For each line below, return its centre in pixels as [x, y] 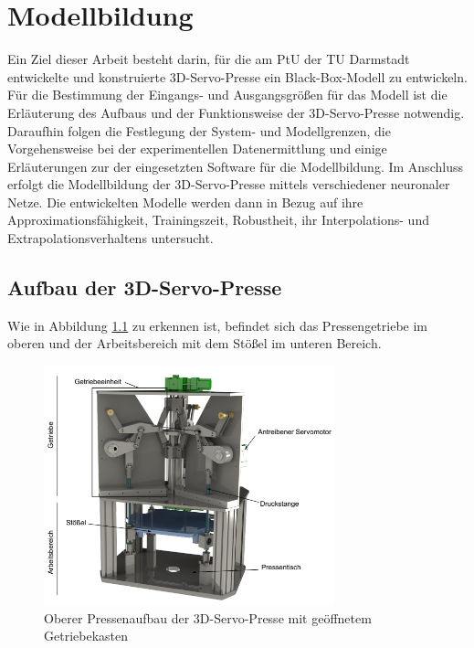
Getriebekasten [86, 636]
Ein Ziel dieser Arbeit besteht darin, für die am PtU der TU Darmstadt [209, 59]
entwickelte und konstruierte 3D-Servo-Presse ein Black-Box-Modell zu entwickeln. [237, 76]
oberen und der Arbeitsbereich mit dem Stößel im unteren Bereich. [195, 343]
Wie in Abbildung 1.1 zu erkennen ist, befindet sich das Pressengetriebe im [218, 325]
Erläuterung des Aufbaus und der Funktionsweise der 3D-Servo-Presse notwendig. [236, 112]
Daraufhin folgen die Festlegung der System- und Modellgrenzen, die [199, 130]
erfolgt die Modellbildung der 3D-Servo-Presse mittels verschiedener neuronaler [229, 184]
